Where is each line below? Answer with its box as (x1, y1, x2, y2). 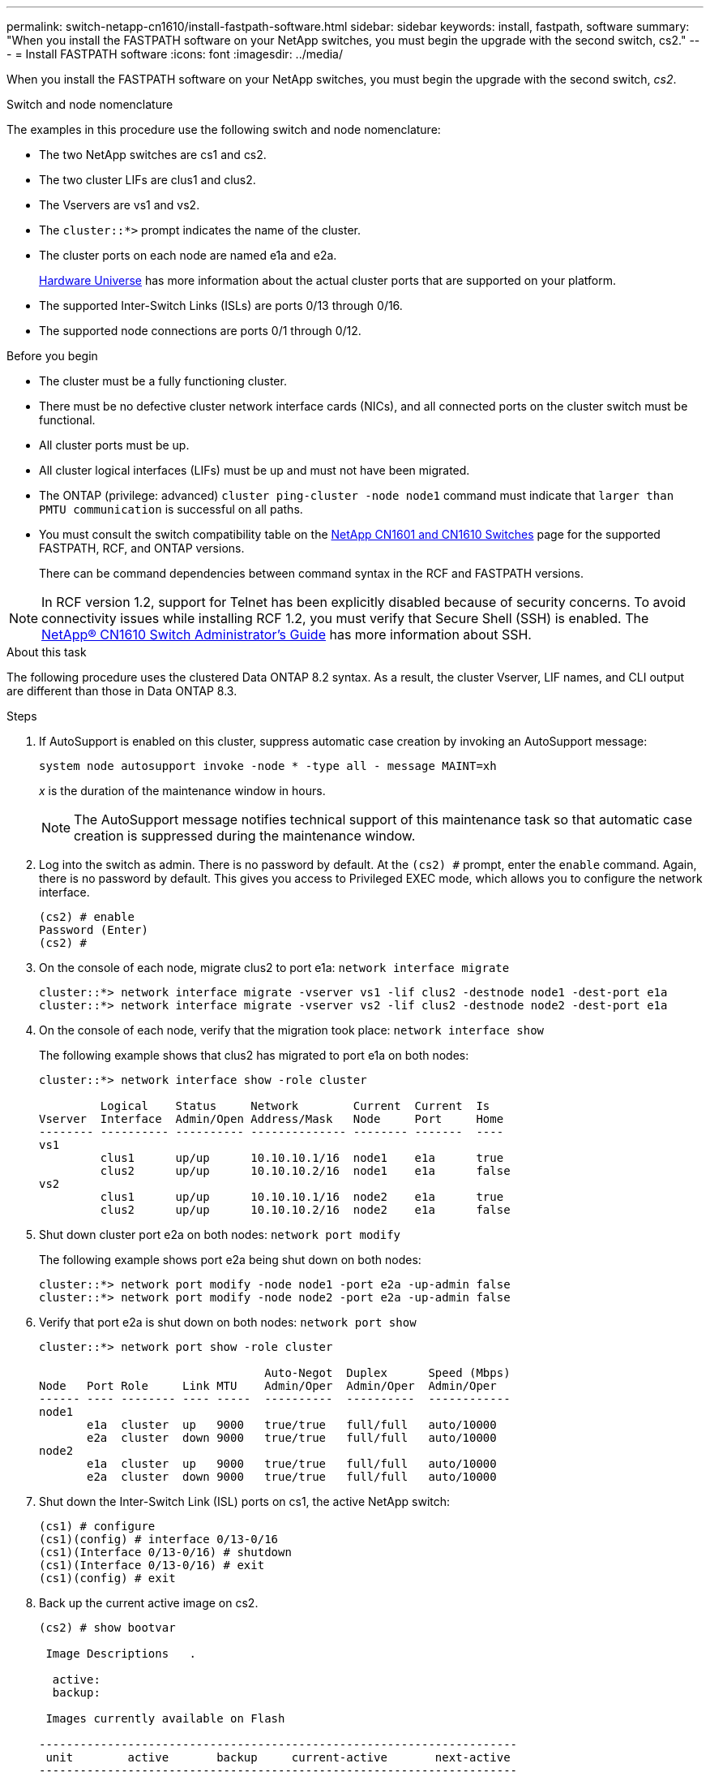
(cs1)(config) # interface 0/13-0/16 (39, 1533, 279, 1546)
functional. (39, 413, 96, 427)
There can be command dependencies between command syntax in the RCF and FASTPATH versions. (39, 566, 584, 580)
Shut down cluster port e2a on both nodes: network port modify (39, 1228, 401, 1241)
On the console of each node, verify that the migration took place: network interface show (39, 1023, 544, 1037)
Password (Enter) (39, 923, 148, 936)
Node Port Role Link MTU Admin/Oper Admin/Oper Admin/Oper (39, 1379, 497, 1392)
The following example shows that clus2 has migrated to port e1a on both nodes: (39, 1048, 469, 1062)
